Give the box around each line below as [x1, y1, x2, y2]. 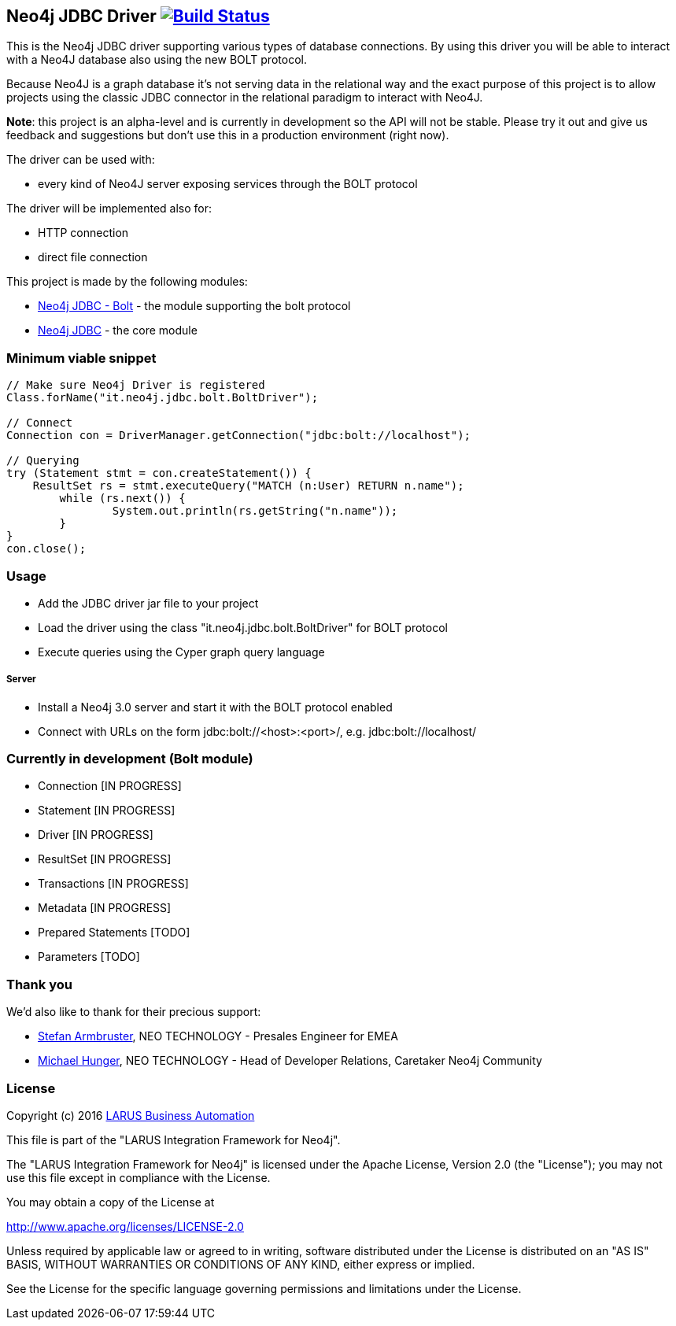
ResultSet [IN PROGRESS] [38, 852, 172, 866]
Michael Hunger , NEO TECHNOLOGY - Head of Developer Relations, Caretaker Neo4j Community [38, 1054, 542, 1068]
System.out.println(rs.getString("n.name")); [112, 504, 398, 518]
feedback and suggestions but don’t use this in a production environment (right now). [6, 128, 449, 142]
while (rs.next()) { [59, 492, 186, 505]
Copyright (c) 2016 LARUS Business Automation [6, 1108, 255, 1122]
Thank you [6, 976, 72, 992]
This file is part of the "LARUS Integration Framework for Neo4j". [6, 1132, 341, 1147]
